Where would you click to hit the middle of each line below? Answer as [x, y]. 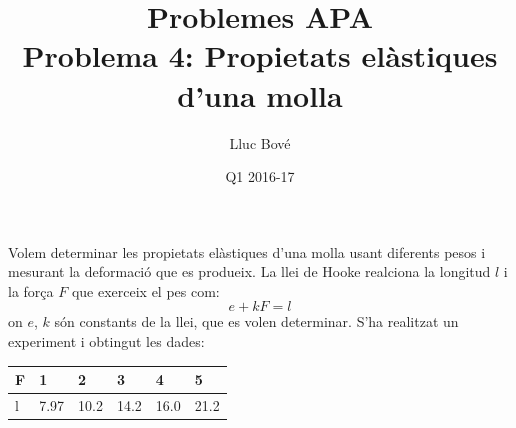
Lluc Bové [260, 142]
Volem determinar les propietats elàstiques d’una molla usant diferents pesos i [247, 251]
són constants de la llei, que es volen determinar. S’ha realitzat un [256, 321]
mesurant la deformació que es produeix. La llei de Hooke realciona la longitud [249, 271]
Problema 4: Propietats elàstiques [260, 55]
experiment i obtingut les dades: [106, 341]
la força [31, 290]
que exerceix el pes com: [145, 290]
